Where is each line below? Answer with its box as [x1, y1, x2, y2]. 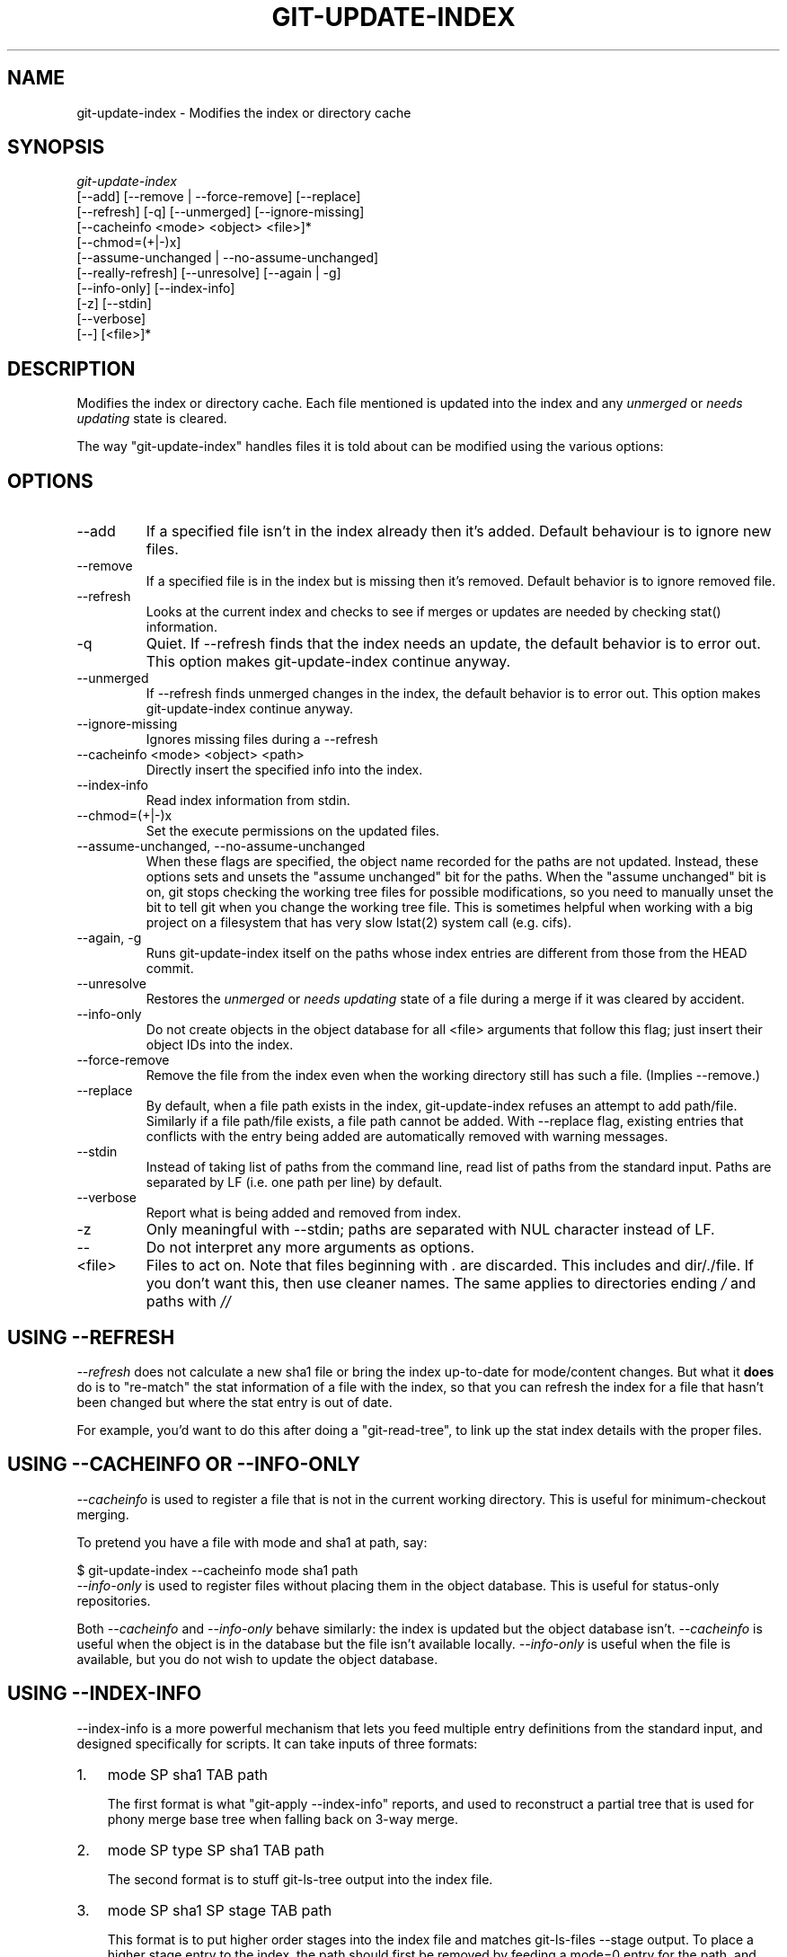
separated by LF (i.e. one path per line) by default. [146, 1174, 443, 1191]
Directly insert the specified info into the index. [146, 762, 423, 778]
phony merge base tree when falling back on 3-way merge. [107, 1811, 458, 1827]
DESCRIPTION [7, 357, 136, 380]
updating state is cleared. [76, 411, 227, 427]
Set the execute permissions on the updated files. [146, 823, 440, 839]
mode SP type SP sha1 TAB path [107, 1840, 325, 1859]
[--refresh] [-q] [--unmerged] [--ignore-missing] [76, 204, 365, 220]
